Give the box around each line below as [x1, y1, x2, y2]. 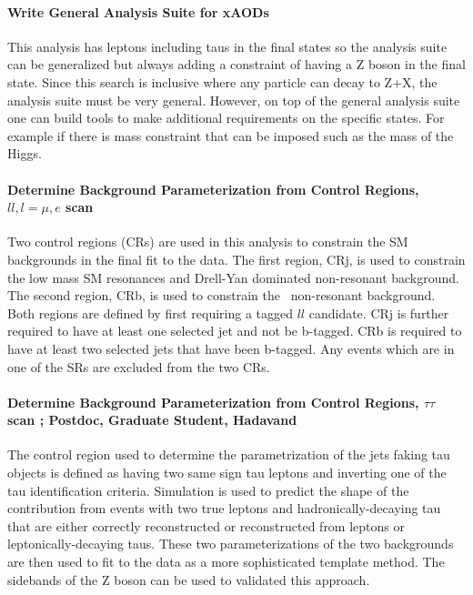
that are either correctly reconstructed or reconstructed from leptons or [7, 516, 405, 535]
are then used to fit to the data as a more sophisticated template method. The [7, 552, 445, 571]
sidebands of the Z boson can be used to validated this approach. [7, 570, 370, 589]
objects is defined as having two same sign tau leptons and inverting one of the [7, 463, 447, 482]
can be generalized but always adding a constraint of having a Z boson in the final [7, 55, 466, 74]
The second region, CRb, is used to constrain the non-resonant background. [7, 286, 436, 305]
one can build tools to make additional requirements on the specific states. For [7, 108, 445, 127]
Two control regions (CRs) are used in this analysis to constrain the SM [7, 232, 408, 251]
